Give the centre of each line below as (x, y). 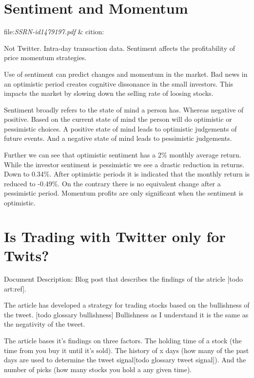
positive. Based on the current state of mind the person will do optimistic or (118, 119)
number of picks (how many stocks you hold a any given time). (98, 369)
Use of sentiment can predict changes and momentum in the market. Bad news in (126, 74)
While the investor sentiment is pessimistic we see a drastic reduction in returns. (124, 164)
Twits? (27, 255)
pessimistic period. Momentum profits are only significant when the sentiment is (124, 193)
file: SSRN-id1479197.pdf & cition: (54, 32)
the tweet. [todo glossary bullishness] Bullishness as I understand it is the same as (126, 314)
